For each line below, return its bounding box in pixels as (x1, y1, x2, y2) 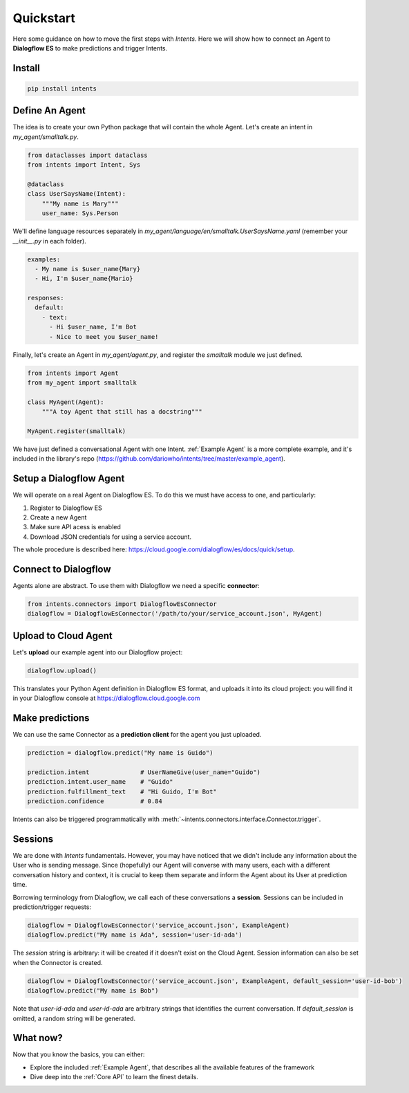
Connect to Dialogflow (12, 564, 111, 575)
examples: (27, 255, 61, 263)
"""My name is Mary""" (41, 199, 119, 208)
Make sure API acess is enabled (30, 523, 121, 531)
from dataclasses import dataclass (27, 151, 148, 159)
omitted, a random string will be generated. (12, 1014, 136, 1022)
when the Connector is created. (12, 958, 103, 966)
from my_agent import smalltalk (27, 379, 137, 387)
